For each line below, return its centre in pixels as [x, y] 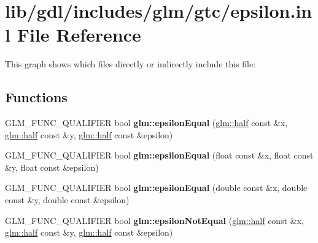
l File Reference [73, 35]
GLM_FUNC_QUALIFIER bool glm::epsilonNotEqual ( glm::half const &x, [154, 220]
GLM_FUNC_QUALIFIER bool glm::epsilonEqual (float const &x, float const [159, 155]
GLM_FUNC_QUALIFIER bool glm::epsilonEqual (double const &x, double [156, 188]
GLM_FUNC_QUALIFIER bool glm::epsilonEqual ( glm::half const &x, [146, 123]
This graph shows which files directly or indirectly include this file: [130, 64]
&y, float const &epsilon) [52, 167]
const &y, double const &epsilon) [67, 200]
